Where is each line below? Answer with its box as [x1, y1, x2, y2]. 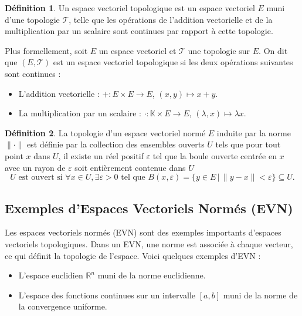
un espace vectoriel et [99, 44, 177, 56]
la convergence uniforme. [18, 300, 107, 312]
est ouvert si [18, 173, 63, 182]
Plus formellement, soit [5, 44, 88, 56]
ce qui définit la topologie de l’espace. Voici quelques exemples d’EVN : [5, 249, 261, 261]
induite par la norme [216, 126, 291, 139]
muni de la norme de [223, 288, 298, 301]
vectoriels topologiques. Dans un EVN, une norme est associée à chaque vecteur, [5, 237, 293, 250]
